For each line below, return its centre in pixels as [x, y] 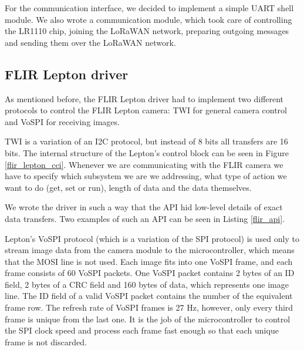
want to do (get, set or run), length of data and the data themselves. [128, 187]
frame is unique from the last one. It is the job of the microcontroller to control [148, 319]
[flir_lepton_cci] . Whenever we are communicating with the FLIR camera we [144, 164]
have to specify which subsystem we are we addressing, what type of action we [146, 176]
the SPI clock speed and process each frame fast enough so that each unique [142, 330]
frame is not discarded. [46, 341]
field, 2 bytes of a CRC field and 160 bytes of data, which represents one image [147, 284]
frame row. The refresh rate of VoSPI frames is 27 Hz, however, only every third [149, 307]
